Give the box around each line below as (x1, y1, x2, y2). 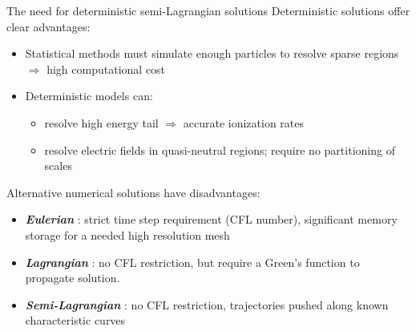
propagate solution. (25, 269, 120, 286)
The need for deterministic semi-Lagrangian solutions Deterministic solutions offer (6, 2, 410, 18)
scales (44, 157, 72, 174)
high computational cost (46, 60, 166, 77)
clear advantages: (6, 18, 91, 34)
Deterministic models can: (25, 87, 153, 104)
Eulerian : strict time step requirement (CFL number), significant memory (25, 211, 398, 228)
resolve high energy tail (44, 114, 159, 131)
